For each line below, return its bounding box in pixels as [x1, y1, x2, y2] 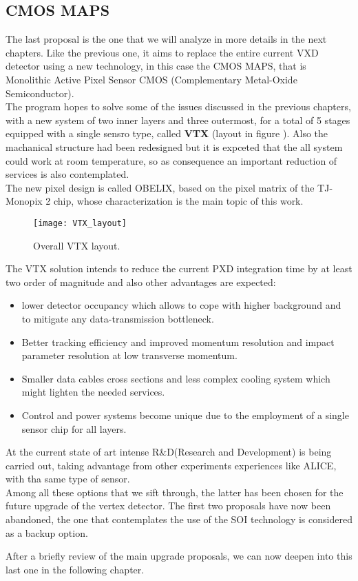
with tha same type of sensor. [6, 471, 130, 486]
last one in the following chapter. [6, 562, 145, 576]
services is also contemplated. [6, 167, 129, 181]
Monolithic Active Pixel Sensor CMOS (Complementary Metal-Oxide [6, 72, 297, 86]
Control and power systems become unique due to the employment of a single [21, 407, 349, 422]
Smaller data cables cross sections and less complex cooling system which [21, 371, 330, 385]
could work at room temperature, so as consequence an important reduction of [6, 153, 337, 167]
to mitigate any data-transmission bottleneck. [21, 311, 214, 325]
